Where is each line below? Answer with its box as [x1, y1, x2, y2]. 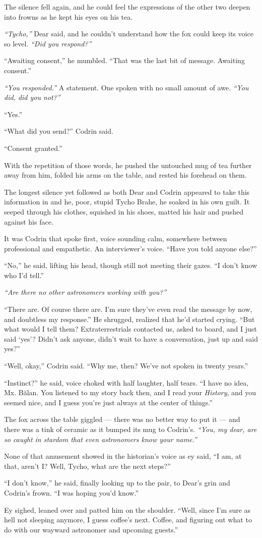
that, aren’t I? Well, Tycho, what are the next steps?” [4, 460, 171, 471]
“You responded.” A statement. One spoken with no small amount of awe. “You [4, 82, 249, 92]
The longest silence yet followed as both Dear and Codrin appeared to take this [4, 186, 250, 197]
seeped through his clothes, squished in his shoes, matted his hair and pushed [4, 206, 243, 217]
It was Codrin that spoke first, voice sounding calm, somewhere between [4, 233, 227, 244]
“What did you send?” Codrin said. [4, 126, 113, 136]
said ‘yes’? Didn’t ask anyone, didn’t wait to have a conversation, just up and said [4, 333, 258, 344]
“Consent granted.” [4, 142, 62, 153]
